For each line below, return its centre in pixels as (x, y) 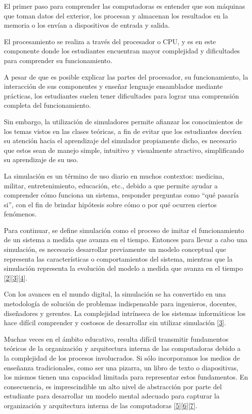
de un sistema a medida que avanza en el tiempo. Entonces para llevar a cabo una (126, 240)
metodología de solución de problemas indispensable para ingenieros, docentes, (120, 304)
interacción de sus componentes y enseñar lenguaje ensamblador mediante (113, 86)
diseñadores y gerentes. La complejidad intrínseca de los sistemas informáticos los (125, 313)
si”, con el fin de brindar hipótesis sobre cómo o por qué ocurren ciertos (110, 204)
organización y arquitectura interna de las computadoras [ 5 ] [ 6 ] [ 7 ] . (101, 405)
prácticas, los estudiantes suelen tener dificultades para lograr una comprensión (121, 95)
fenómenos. (20, 214)
